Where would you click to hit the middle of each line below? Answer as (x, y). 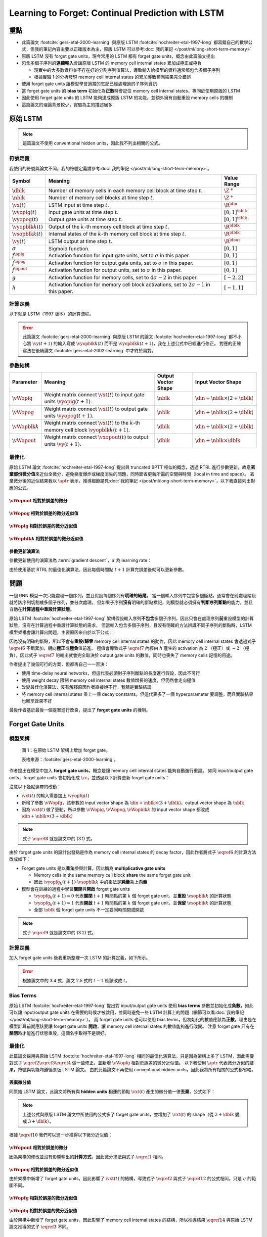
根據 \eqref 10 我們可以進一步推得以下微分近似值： (61, 1135)
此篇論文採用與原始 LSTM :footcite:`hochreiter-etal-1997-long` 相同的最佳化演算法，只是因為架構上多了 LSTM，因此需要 (132, 1056)
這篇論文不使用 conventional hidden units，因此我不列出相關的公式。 (93, 143)
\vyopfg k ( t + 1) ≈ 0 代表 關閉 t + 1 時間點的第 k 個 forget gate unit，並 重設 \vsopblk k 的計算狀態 (133, 897)
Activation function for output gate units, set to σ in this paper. (121, 263)
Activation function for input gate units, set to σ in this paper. (119, 256)
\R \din (231, 205)
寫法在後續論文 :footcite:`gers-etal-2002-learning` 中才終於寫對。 (89, 350)
